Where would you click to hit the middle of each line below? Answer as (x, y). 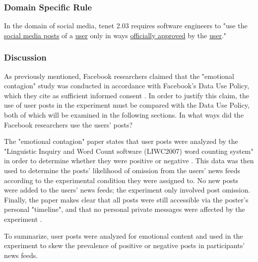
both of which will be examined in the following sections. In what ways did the (124, 115)
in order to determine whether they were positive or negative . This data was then (129, 161)
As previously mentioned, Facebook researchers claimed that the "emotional (119, 76)
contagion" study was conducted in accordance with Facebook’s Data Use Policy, (127, 86)
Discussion (25, 57)
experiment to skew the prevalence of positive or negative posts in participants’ (125, 245)
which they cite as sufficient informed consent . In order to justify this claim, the (127, 95)
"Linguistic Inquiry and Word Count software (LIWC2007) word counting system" (129, 151)
